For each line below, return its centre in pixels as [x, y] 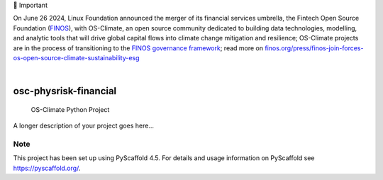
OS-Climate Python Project [70, 109]
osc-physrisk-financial [65, 91]
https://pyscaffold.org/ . [47, 168]
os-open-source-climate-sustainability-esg [76, 57]
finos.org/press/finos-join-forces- [314, 48]
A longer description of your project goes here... [83, 126]
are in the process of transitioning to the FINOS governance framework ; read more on [138, 48]
